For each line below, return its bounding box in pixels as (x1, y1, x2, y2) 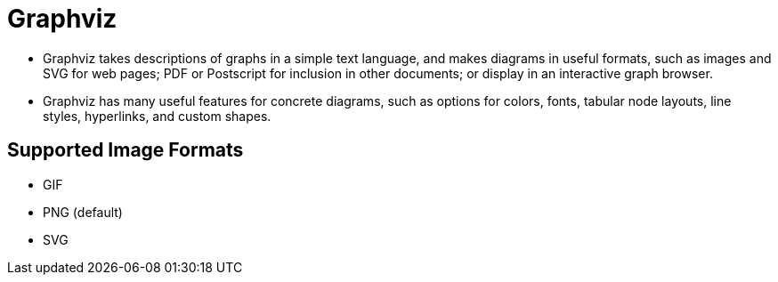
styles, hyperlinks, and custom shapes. (43, 108, 271, 124)
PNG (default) (43, 204, 123, 220)
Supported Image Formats (7, 139, 244, 162)
